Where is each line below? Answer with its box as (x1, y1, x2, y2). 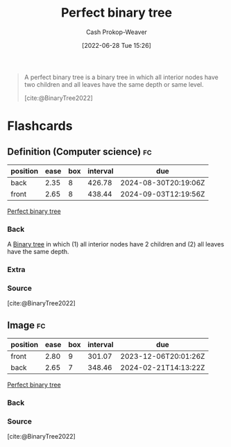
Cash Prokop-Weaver (85, 28, 148, 36)
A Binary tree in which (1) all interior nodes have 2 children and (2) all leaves (7, 240, 224, 248)
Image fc (7, 319, 46, 331)
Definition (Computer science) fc (7, 146, 153, 158)
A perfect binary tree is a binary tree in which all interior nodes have (24, 73, 219, 81)
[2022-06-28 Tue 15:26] (82, 41, 151, 49)
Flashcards (7, 118, 73, 134)
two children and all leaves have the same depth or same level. (24, 80, 204, 88)
